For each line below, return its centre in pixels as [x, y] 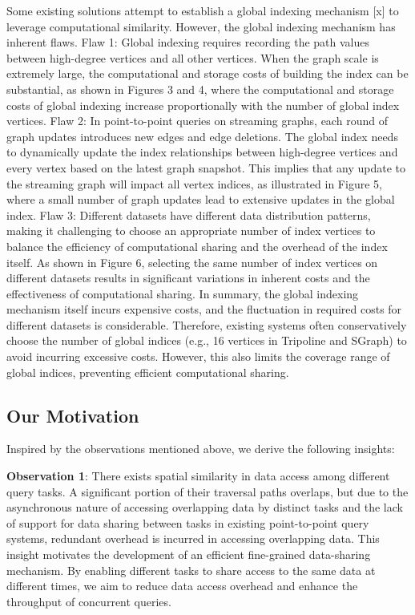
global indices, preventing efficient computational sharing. [148, 372]
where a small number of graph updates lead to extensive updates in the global [201, 199]
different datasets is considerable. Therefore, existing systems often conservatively [207, 324]
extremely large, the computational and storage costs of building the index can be [207, 73]
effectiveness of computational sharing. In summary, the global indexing [183, 293]
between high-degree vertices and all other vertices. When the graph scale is [193, 57]
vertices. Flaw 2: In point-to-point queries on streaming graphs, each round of [197, 121]
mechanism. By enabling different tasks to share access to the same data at [191, 570]
